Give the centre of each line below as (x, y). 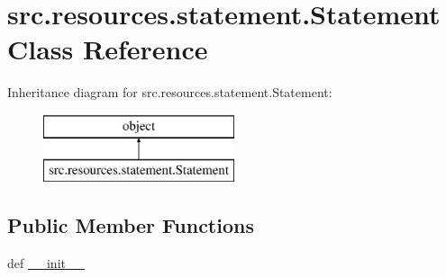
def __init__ (46, 263)
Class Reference (108, 49)
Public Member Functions (131, 225)
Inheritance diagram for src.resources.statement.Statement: (170, 92)
